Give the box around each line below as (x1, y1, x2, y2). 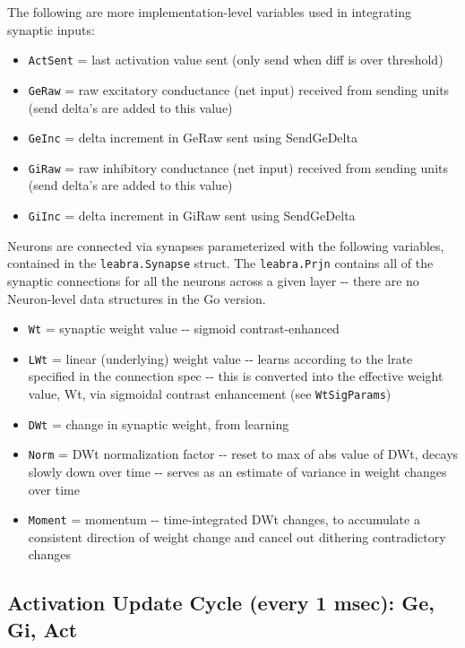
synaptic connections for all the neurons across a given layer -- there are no (7, 271, 419, 289)
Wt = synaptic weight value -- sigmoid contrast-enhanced (28, 319, 340, 338)
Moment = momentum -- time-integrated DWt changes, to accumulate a (28, 510, 420, 529)
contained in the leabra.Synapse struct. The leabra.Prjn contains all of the (7, 254, 434, 272)
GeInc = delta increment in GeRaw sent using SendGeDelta (28, 128, 357, 147)
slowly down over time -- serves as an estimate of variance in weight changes (28, 462, 447, 480)
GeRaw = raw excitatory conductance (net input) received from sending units (28, 80, 450, 99)
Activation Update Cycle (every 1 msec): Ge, (7, 589, 435, 617)
